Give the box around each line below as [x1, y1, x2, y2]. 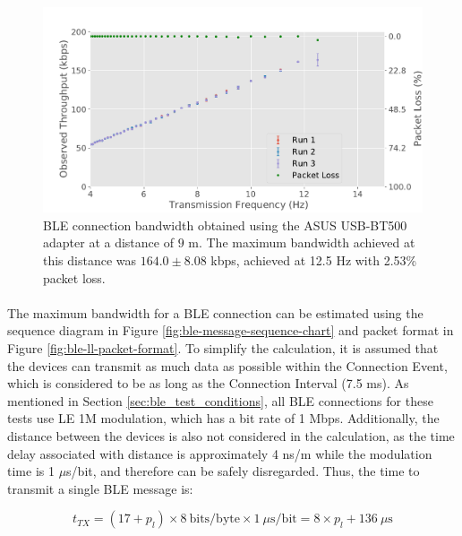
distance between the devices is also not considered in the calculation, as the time [7, 426, 455, 445]
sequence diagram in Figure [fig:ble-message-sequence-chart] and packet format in [7, 321, 454, 340]
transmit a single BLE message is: [7, 479, 193, 497]
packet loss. [43, 268, 106, 287]
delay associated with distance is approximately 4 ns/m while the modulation [7, 444, 432, 463]
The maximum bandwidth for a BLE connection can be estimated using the [7, 303, 423, 322]
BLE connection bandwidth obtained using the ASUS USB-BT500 [43, 215, 407, 234]
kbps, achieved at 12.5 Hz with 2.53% [210, 250, 417, 269]
